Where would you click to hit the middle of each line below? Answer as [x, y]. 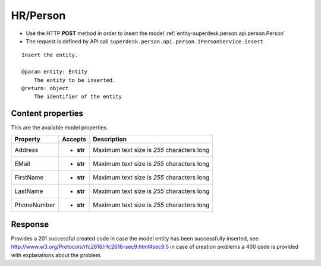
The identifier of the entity [78, 97]
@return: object [45, 88]
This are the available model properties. [59, 128]
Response [30, 224]
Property [28, 139]
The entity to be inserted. [75, 80]
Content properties [47, 114]
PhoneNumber [35, 205]
